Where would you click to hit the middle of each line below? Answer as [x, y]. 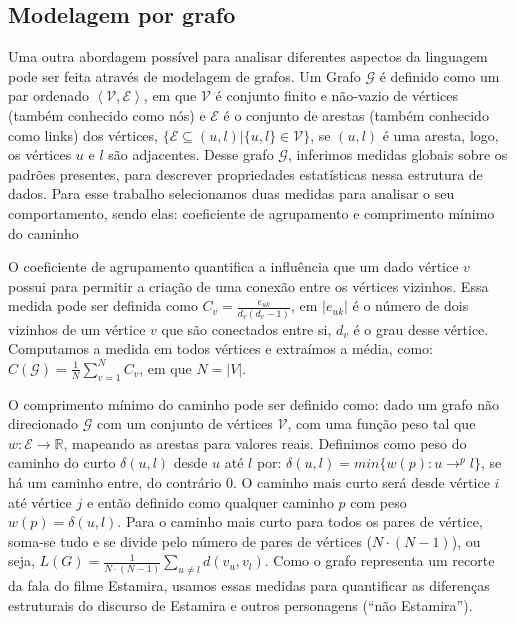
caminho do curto [62, 462]
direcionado [43, 423]
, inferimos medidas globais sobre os [397, 154]
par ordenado [48, 95]
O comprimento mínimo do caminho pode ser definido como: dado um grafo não [253, 403]
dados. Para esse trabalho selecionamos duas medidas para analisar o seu [231, 193]
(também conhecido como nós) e [107, 114]
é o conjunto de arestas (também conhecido [356, 114]
